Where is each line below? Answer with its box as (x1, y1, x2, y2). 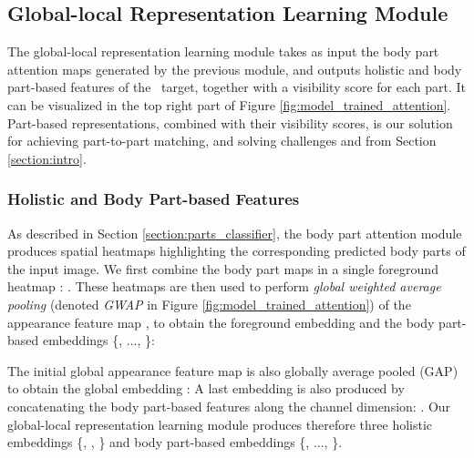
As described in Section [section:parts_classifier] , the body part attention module (7, 223, 462, 242)
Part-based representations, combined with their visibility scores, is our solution (7, 113, 453, 132)
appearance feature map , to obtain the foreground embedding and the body (7, 312, 435, 331)
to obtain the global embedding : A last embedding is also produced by (7, 379, 405, 398)
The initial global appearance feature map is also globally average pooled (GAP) (7, 361, 459, 380)
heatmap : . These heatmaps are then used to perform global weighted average (7, 277, 441, 296)
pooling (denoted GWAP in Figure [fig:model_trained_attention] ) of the (7, 294, 411, 313)
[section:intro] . (7, 148, 87, 168)
